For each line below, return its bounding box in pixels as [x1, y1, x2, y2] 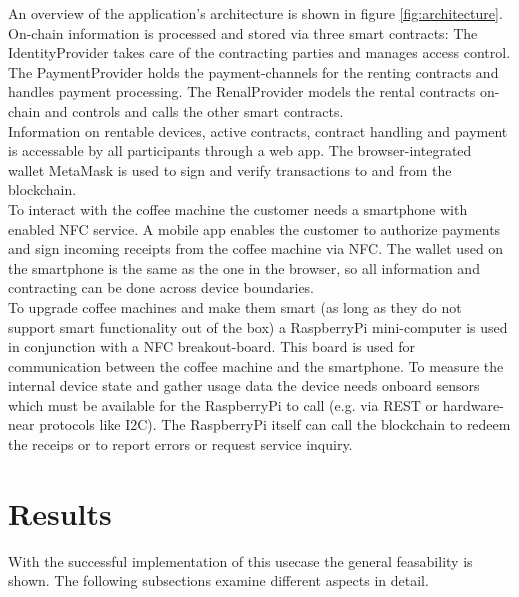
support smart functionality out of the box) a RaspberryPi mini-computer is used [8, 316, 508, 337]
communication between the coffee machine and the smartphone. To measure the [8, 355, 504, 376]
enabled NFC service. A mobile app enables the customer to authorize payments [8, 218, 501, 239]
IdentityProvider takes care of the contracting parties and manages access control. [8, 42, 511, 63]
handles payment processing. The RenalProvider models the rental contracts [8, 81, 476, 102]
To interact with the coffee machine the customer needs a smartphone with [8, 198, 468, 219]
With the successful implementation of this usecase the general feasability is [8, 550, 473, 571]
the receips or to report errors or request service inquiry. [8, 434, 353, 455]
